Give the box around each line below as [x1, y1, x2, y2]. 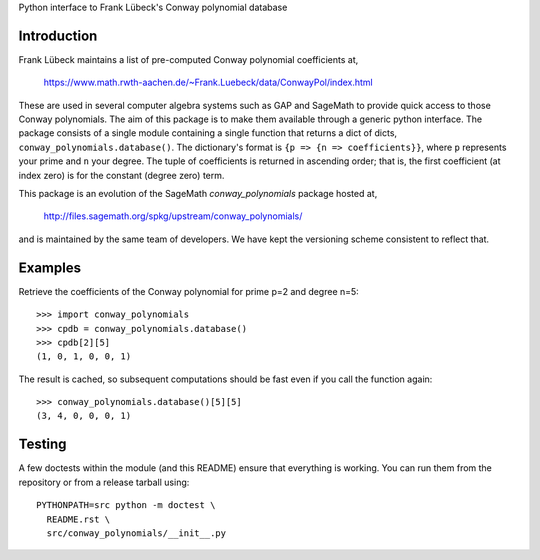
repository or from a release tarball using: [18, 476, 190, 488]
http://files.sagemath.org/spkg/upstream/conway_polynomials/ [43, 210, 303, 222]
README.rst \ [46, 513, 111, 525]
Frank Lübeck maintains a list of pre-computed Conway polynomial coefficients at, [18, 53, 359, 65]
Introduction [18, 27, 98, 44]
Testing [18, 436, 67, 453]
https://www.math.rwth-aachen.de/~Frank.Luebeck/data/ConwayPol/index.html [43, 76, 374, 89]
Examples [18, 259, 82, 276]
